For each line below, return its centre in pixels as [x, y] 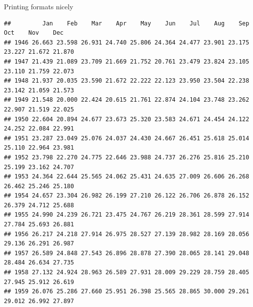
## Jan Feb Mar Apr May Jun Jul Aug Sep [127, 23]
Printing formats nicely [39, 6]
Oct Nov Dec [34, 33]
